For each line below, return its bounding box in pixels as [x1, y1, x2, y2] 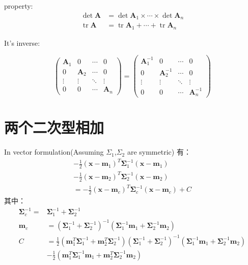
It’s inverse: [4, 37, 40, 48]
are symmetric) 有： [127, 146, 191, 157]
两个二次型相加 [4, 117, 104, 138]
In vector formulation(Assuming [4, 146, 104, 157]
